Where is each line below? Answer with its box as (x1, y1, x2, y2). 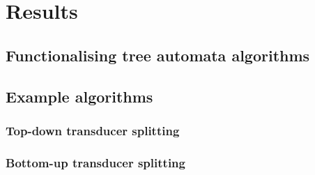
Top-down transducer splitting (6, 121, 180, 139)
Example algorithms (6, 85, 153, 107)
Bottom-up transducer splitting (6, 153, 185, 171)
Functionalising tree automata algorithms (6, 44, 310, 66)
